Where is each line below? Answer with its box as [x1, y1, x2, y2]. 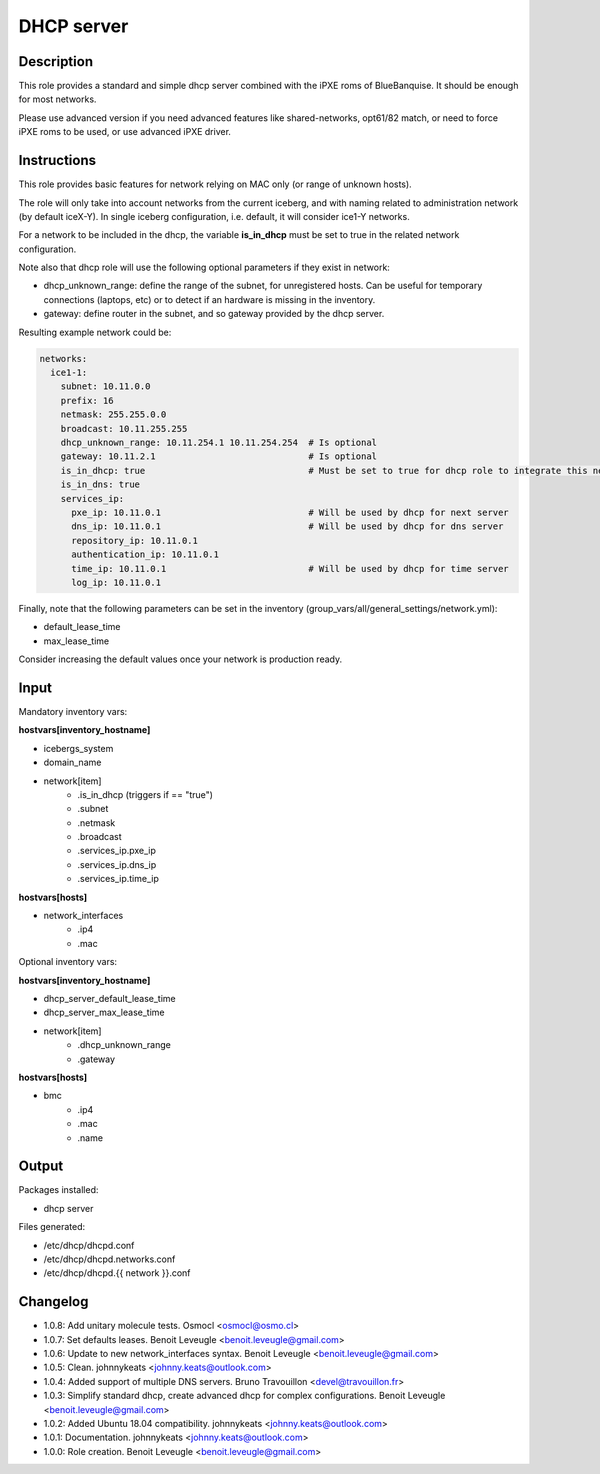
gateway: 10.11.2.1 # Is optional [60, 451, 378, 462]
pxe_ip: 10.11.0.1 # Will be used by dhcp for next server [71, 506, 509, 518]
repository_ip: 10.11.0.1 [71, 535, 199, 546]
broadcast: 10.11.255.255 [60, 423, 188, 434]
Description [18, 53, 94, 70]
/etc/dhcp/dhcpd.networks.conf [43, 1253, 176, 1265]
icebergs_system [43, 742, 114, 754]
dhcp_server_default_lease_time [43, 992, 177, 1004]
